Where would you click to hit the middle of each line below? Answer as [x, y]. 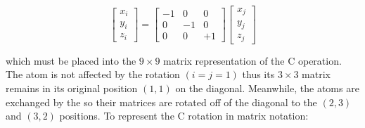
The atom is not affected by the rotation [93, 74]
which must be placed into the [71, 60]
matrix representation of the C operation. [252, 60]
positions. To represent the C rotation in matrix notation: [184, 116]
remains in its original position [72, 88]
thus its [258, 74]
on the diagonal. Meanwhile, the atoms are [267, 88]
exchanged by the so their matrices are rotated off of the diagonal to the [161, 102]
